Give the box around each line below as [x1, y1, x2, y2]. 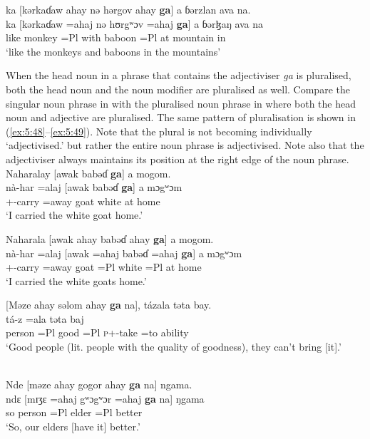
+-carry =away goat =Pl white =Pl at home [6, 259, 202, 274]
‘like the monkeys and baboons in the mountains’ [6, 43, 221, 58]
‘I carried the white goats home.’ [6, 273, 147, 288]
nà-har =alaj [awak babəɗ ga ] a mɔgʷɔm [6, 180, 183, 195]
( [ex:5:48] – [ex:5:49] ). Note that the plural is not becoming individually [6, 123, 312, 138]
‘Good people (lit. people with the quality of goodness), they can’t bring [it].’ [6, 339, 341, 354]
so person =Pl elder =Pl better [6, 405, 143, 420]
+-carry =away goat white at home [6, 193, 160, 208]
